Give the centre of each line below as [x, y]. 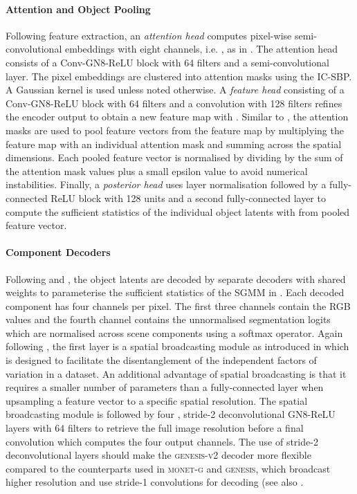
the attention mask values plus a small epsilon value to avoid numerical [157, 171]
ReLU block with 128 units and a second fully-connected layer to [188, 198]
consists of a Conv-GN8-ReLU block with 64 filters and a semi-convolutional [167, 62]
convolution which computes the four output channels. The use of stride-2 [162, 441]
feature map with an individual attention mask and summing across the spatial [174, 144]
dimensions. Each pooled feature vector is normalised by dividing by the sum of [174, 157]
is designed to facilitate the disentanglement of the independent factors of [161, 360]
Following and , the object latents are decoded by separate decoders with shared [176, 278]
